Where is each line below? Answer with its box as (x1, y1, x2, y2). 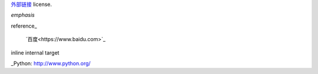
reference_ (11, 22, 38, 29)
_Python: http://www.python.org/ (11, 59, 91, 67)
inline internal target (11, 49, 59, 56)
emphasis (11, 12, 35, 19)
